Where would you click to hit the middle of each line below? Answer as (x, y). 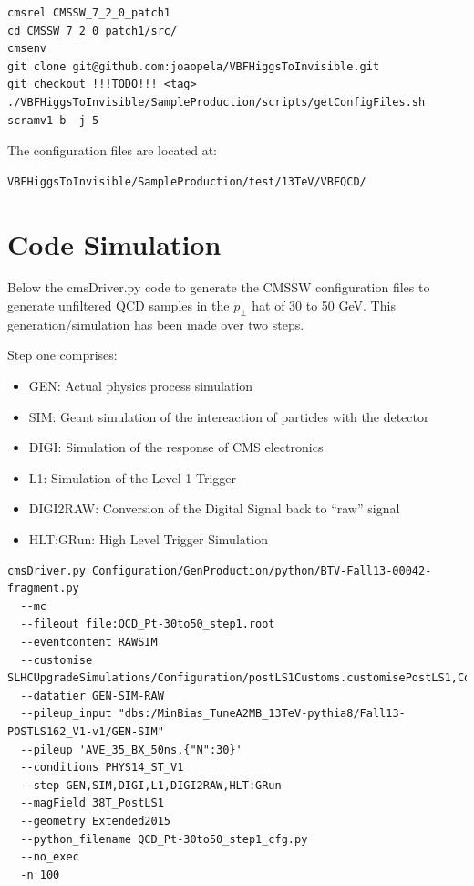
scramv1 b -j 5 (53, 120)
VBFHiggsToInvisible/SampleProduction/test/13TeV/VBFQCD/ (187, 181)
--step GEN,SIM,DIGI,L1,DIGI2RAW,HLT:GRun (151, 785)
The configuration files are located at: (112, 150)
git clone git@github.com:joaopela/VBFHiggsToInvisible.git (194, 66)
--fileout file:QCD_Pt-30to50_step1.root (148, 624)
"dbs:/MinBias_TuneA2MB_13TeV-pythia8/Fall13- (262, 714)
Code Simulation (114, 243)
